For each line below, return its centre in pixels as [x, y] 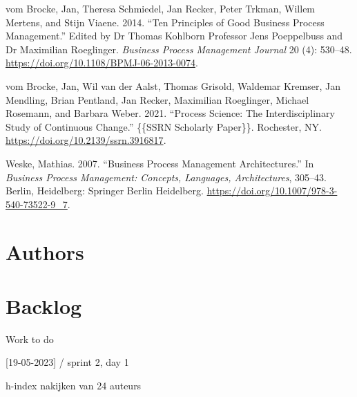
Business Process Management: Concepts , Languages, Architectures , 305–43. [166, 177]
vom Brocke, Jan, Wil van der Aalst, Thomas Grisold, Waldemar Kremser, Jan [173, 85]
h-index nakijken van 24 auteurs [74, 385]
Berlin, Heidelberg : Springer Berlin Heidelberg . [105, 191]
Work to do [30, 339]
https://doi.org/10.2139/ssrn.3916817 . [86, 140]
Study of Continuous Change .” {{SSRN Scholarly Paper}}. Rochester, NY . [164, 126]
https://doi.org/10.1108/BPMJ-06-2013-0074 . [102, 63]
